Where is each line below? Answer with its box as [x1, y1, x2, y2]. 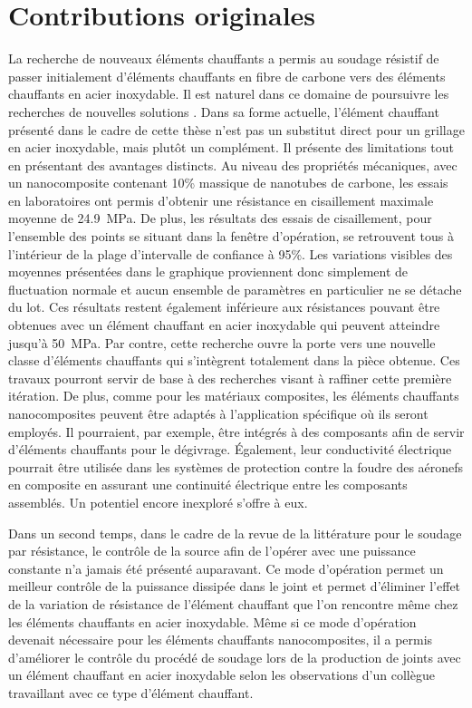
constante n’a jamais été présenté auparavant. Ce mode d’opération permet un [8, 558, 444, 577]
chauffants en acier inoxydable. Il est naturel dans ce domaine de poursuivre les [8, 84, 449, 103]
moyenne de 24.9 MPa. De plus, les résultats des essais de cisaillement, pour [8, 209, 432, 228]
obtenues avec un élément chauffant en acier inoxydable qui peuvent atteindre [8, 315, 440, 335]
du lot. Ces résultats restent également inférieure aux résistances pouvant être [8, 297, 440, 316]
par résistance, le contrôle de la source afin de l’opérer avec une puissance [8, 541, 416, 560]
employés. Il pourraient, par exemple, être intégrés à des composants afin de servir [8, 422, 465, 441]
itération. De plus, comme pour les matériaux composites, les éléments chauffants [8, 386, 459, 405]
